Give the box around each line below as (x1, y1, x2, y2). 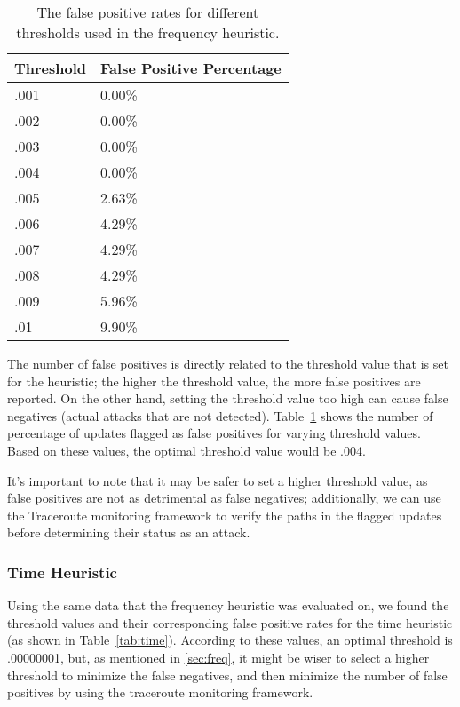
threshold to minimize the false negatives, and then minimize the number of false (7, 665, 448, 684)
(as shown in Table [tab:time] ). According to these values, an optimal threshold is (7, 631, 453, 649)
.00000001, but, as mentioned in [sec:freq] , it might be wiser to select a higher (7, 647, 430, 666)
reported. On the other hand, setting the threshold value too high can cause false (7, 389, 448, 408)
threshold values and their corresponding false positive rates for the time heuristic (7, 613, 453, 632)
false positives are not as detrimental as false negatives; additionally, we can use (7, 489, 441, 507)
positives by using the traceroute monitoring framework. (7, 683, 313, 702)
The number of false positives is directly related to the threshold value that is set (7, 354, 448, 372)
